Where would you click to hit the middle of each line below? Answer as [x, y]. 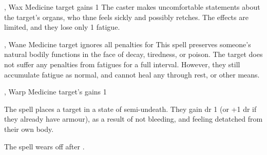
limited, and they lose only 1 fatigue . [62, 27]
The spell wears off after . [44, 146]
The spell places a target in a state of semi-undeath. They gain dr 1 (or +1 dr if [130, 109]
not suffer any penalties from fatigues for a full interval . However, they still [122, 64]
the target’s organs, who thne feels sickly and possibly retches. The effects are [126, 17]
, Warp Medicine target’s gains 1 [55, 92]
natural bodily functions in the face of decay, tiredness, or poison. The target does [133, 54]
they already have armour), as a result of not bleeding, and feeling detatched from [133, 119]
